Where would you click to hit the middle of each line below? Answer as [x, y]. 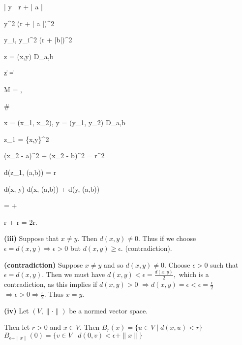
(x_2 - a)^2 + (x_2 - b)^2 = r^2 [54, 155]
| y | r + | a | [23, 6]
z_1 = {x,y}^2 [27, 139]
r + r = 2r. [21, 222]
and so [114, 264]
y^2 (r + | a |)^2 [29, 23]
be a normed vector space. [108, 310]
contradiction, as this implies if [51, 284]
